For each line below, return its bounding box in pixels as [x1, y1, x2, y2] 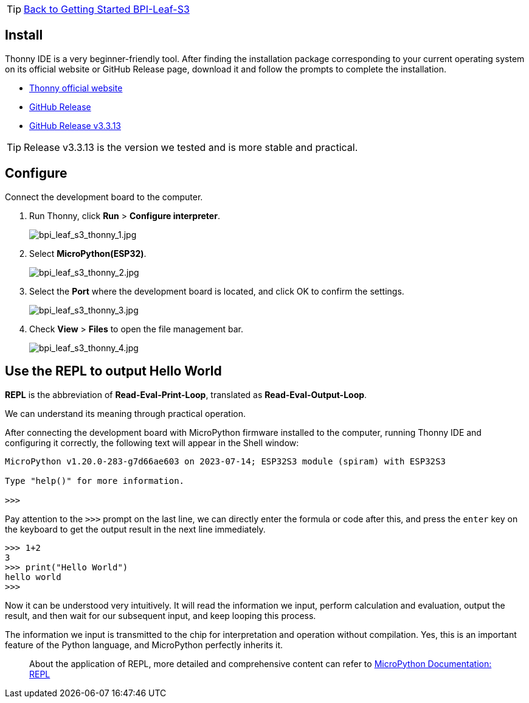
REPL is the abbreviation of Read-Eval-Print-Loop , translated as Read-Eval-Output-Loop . [5, 389, 367, 400]
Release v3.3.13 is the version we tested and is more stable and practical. [24, 141, 358, 153]
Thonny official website [29, 82, 123, 93]
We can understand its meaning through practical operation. [5, 408, 246, 419]
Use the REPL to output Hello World [5, 363, 222, 379]
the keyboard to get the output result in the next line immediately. [5, 523, 266, 534]
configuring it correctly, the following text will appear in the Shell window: [5, 437, 299, 448]
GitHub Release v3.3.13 [29, 120, 121, 131]
